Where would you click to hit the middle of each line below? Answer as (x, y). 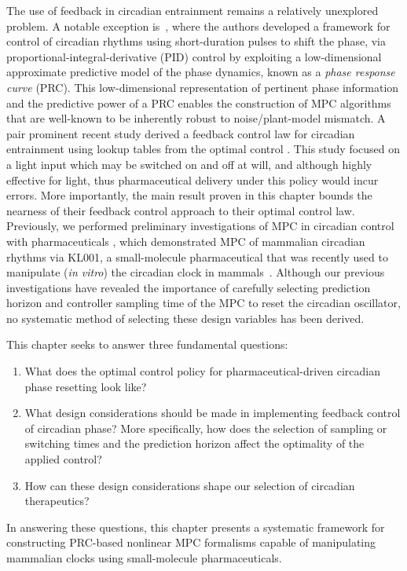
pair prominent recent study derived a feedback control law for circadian (181, 133)
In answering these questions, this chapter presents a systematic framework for (196, 527)
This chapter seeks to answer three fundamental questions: (147, 344)
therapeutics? (57, 501)
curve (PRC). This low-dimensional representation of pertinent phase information (203, 87)
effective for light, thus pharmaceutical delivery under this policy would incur (192, 179)
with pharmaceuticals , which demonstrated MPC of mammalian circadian (186, 241)
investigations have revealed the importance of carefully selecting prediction (189, 287)
